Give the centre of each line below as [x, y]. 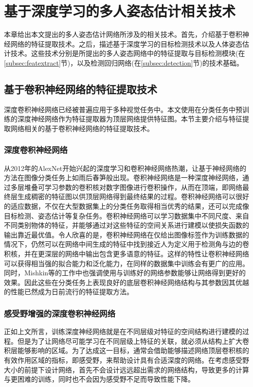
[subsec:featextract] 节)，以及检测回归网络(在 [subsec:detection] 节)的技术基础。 [124, 62]
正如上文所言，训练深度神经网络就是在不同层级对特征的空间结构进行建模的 [123, 331]
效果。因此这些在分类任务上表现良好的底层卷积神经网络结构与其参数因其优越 [126, 282]
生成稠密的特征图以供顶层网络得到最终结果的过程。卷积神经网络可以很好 [133, 196]
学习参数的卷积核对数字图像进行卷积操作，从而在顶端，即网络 [143, 187]
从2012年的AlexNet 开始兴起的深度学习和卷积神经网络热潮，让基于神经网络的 [125, 168]
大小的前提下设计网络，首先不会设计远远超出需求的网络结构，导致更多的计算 [126, 369]
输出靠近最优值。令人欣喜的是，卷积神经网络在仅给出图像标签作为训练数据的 [126, 234]
